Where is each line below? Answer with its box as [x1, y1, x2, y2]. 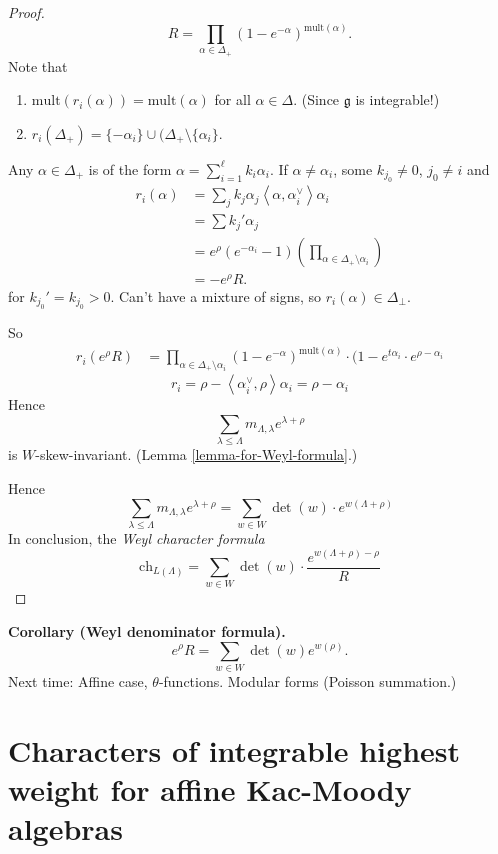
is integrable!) [355, 89, 440, 110]
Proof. [8, 2, 45, 22]
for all [214, 89, 251, 110]
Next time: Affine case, [8, 670, 148, 691]
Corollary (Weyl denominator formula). [8, 620, 286, 641]
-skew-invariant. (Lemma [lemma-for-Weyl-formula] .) [35, 444, 358, 465]
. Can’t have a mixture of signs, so [110, 285, 322, 306]
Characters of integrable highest [8, 729, 461, 770]
